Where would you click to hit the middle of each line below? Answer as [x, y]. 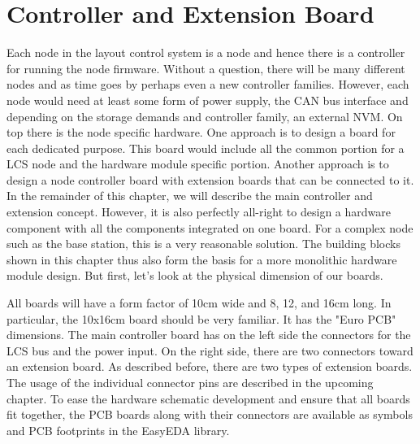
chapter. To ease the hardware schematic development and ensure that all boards [208, 398]
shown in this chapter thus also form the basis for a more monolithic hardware [202, 259]
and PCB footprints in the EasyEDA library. [118, 430]
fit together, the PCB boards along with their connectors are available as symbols [210, 414]
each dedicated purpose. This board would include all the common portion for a [206, 148]
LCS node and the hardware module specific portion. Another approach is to [198, 164]
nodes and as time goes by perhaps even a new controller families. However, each [208, 84]
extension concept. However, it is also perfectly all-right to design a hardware [199, 212]
